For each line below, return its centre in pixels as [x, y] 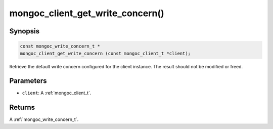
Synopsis [25, 31]
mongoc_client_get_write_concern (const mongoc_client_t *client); [105, 53]
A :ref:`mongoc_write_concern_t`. [44, 119]
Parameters [28, 81]
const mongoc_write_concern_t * [60, 46]
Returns [22, 107]
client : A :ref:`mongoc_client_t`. [57, 93]
